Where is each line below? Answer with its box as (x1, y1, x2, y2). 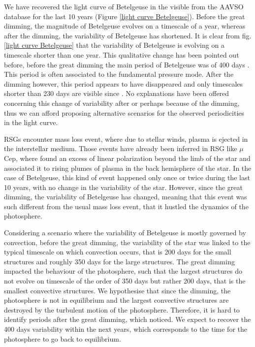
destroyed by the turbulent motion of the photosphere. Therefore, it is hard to (4, 304, 240, 315)
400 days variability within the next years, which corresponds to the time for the (4, 324, 248, 334)
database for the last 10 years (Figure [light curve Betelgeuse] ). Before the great (4, 11, 245, 21)
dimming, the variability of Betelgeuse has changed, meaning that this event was (4, 191, 247, 202)
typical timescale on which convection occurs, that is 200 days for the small (4, 247, 231, 257)
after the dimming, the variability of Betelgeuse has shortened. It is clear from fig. (4, 30, 252, 40)
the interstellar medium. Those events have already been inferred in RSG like (4, 143, 237, 154)
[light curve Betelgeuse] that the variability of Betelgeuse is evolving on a (4, 40, 224, 50)
